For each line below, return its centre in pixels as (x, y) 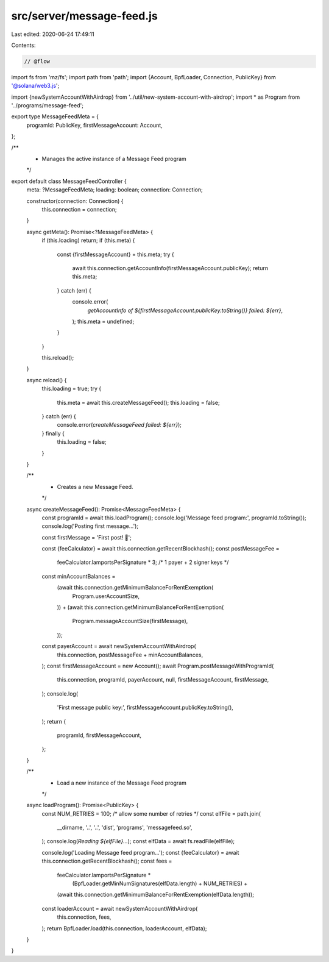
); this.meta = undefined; (103, 321)
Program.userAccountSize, (106, 596)
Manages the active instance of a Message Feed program (114, 159)
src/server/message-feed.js (84, 16)
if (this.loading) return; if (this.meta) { (88, 240)
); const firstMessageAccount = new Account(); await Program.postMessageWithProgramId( (158, 666)
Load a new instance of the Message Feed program (122, 783)
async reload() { (47, 380)
